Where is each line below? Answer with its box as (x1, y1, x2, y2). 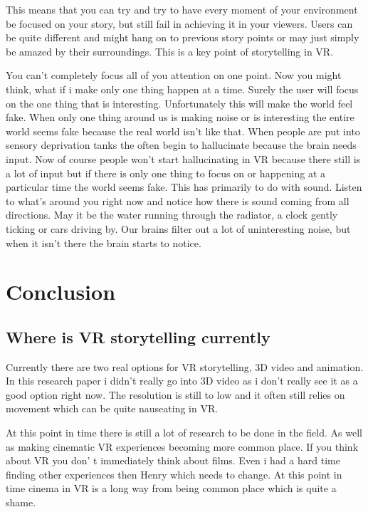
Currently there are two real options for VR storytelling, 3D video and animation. (6, 359, 364, 374)
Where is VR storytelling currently (6, 325, 270, 348)
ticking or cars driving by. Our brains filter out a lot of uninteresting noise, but (6, 221, 351, 236)
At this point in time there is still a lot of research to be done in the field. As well (6, 425, 362, 440)
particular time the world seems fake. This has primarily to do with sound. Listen (6, 179, 362, 194)
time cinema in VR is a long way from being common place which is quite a (6, 481, 337, 496)
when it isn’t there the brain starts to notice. (6, 235, 201, 250)
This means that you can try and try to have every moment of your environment (6, 2, 358, 16)
